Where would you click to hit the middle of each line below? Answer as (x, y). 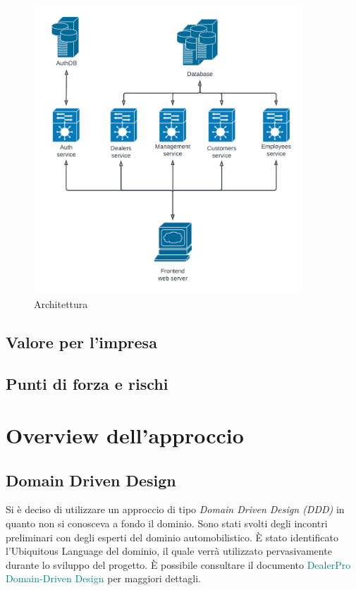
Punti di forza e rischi (87, 383)
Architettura (61, 303)
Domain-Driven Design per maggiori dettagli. (103, 578)
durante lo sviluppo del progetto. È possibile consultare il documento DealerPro (178, 564)
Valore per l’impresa (81, 342)
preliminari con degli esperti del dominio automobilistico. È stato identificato (172, 537)
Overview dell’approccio (125, 435)
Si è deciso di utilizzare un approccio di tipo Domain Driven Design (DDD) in (175, 509)
